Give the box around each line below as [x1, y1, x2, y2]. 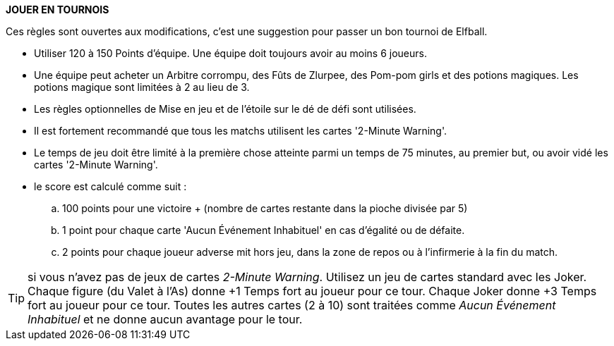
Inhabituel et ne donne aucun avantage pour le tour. [28, 312, 303, 326]
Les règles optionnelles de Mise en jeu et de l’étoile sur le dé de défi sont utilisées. [34, 103, 416, 115]
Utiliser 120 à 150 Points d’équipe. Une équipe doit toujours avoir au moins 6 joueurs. [34, 47, 427, 59]
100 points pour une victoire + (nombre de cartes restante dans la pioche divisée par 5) [62, 202, 468, 214]
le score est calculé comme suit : [34, 180, 187, 192]
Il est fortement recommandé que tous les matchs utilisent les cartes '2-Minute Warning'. [34, 125, 447, 137]
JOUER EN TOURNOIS [6, 4, 109, 16]
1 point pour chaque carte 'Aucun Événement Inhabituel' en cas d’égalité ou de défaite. [62, 224, 465, 236]
